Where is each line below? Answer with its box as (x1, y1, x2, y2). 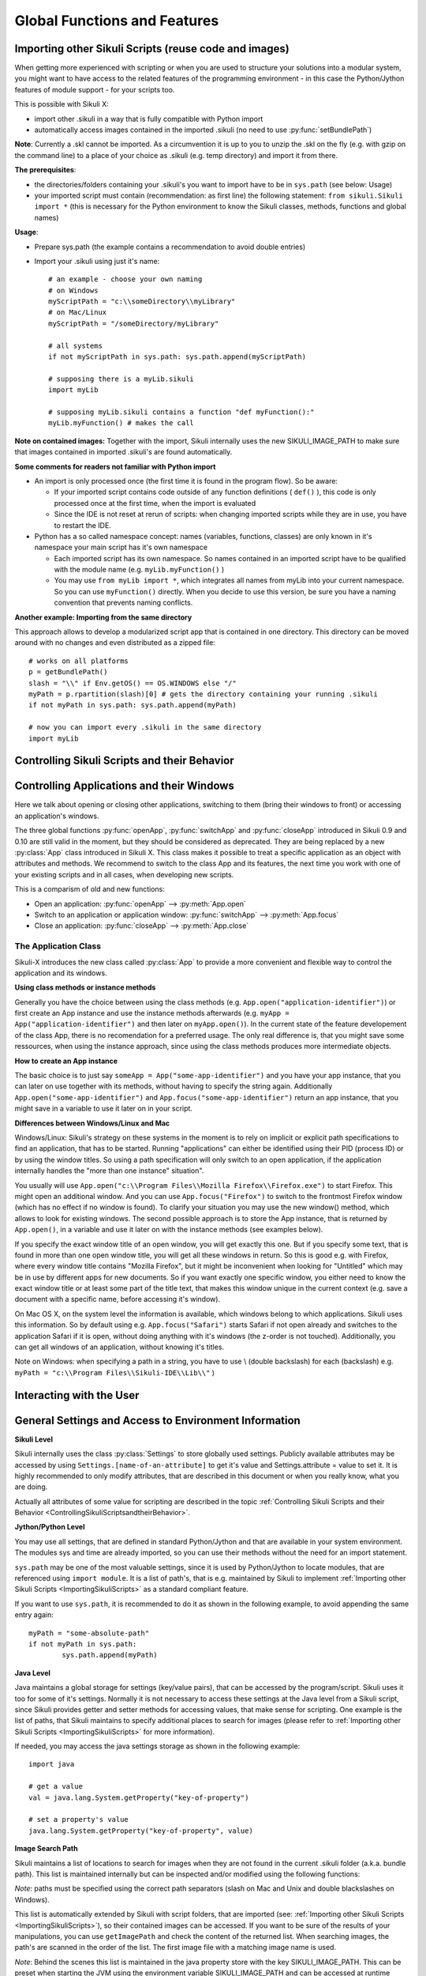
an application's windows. (14, 811, 99, 820)
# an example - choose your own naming (48, 275, 203, 284)
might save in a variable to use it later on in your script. (14, 1103, 193, 1114)
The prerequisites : (14, 165, 77, 175)
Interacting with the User (14, 1388, 140, 1402)
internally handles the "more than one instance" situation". (14, 1166, 204, 1175)
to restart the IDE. (54, 520, 112, 530)
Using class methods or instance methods (14, 982, 156, 992)
